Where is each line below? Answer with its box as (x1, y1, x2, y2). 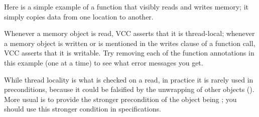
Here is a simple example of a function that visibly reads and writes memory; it (4, 1, 249, 11)
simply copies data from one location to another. (4, 11, 154, 21)
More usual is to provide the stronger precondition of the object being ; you (4, 93, 237, 104)
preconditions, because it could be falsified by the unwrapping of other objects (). (4, 84, 254, 94)
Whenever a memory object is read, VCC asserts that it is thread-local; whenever (4, 28, 255, 38)
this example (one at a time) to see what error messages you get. (4, 57, 203, 67)
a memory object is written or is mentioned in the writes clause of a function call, (4, 37, 255, 48)
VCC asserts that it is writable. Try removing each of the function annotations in (4, 47, 254, 58)
